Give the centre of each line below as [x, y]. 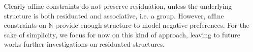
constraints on [25, 25]
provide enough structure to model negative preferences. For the [153, 25]
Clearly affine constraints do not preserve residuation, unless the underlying [118, 6]
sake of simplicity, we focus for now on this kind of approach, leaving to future [122, 34]
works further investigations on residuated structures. [84, 44]
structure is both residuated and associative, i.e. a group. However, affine [114, 15]
